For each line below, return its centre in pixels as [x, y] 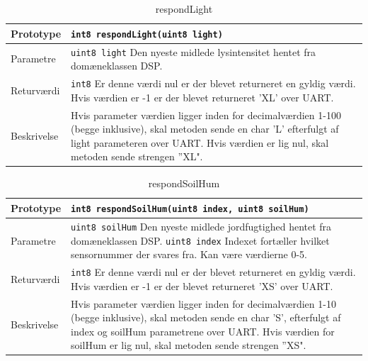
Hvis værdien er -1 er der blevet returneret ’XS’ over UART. [202, 285]
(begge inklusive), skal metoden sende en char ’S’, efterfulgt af [206, 317]
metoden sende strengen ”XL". [137, 156]
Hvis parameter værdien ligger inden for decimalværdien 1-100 [206, 115]
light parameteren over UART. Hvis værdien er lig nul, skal [200, 142]
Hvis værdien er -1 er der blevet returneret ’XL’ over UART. [202, 97]
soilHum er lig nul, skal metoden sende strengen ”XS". [189, 345]
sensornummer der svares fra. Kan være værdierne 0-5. [189, 254]
